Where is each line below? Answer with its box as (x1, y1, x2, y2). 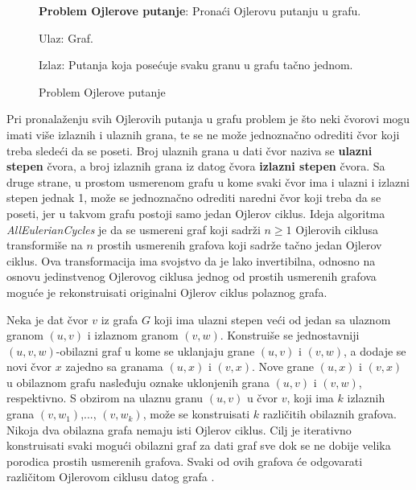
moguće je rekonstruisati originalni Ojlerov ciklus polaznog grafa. (6, 283, 327, 300)
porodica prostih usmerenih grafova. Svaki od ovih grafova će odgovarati (6, 452, 363, 469)
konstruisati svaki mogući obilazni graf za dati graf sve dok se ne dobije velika (6, 437, 391, 454)
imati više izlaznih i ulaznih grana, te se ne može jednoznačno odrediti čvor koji (6, 126, 400, 142)
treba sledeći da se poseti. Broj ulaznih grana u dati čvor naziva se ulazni (6, 142, 373, 159)
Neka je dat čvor (6, 311, 89, 327)
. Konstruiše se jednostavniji (220, 327, 360, 344)
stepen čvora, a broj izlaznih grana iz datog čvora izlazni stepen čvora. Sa (6, 158, 385, 175)
